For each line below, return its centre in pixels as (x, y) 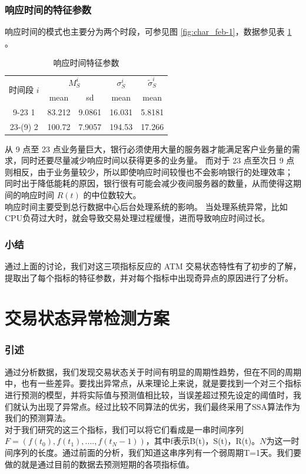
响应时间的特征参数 (48, 9)
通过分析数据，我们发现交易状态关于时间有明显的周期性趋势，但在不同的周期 (153, 371)
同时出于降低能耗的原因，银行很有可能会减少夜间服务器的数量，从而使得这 (149, 183)
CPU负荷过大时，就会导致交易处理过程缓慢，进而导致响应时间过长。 (137, 218)
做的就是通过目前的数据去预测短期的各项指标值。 (99, 464)
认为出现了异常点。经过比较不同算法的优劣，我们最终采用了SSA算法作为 (161, 406)
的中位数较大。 (112, 194)
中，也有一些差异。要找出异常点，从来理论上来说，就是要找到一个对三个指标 (153, 383)
